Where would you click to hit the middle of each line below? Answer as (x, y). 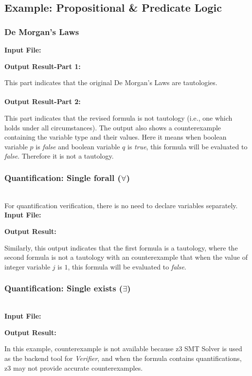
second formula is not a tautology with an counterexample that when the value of (126, 257)
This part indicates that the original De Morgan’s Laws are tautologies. (111, 82)
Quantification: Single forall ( (63, 177)
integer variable (27, 266)
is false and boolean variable (78, 146)
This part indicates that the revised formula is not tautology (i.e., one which (118, 117)
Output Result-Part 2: (43, 101)
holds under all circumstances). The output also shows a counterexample (113, 127)
